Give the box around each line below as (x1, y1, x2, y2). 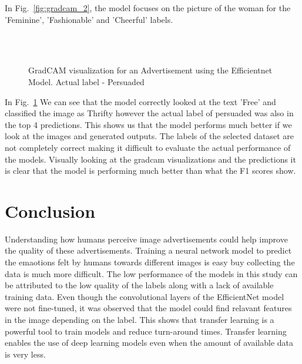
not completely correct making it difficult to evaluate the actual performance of (5, 141, 291, 153)
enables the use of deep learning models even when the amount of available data (5, 336, 294, 349)
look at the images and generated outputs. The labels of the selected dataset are (5, 130, 294, 142)
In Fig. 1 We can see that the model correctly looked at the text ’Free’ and (5, 95, 276, 107)
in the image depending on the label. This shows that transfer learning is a (5, 314, 274, 325)
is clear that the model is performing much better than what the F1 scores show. (5, 164, 296, 177)
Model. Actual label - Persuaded (28, 75, 145, 87)
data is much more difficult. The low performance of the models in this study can (5, 267, 298, 279)
